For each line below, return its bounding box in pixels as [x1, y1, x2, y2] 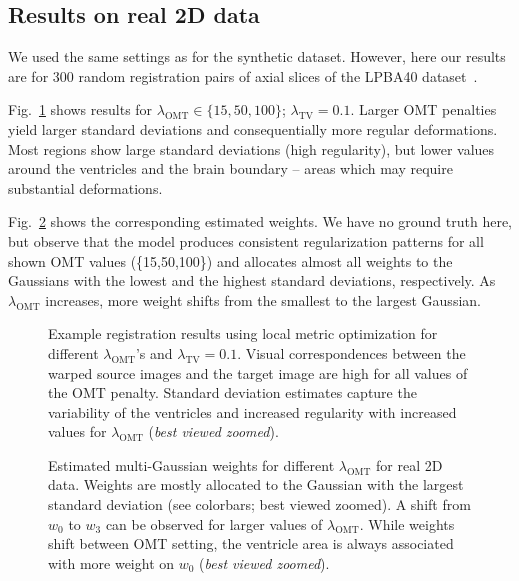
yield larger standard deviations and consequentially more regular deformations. [8, 118, 498, 139]
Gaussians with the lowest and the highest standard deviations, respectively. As [8, 270, 496, 291]
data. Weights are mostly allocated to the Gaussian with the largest [48, 474, 464, 495]
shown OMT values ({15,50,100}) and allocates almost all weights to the [8, 250, 453, 271]
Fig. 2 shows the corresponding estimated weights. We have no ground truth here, [8, 211, 513, 232]
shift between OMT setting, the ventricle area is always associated [48, 533, 454, 554]
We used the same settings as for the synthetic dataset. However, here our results [8, 46, 506, 67]
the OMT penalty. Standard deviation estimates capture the [48, 382, 417, 403]
